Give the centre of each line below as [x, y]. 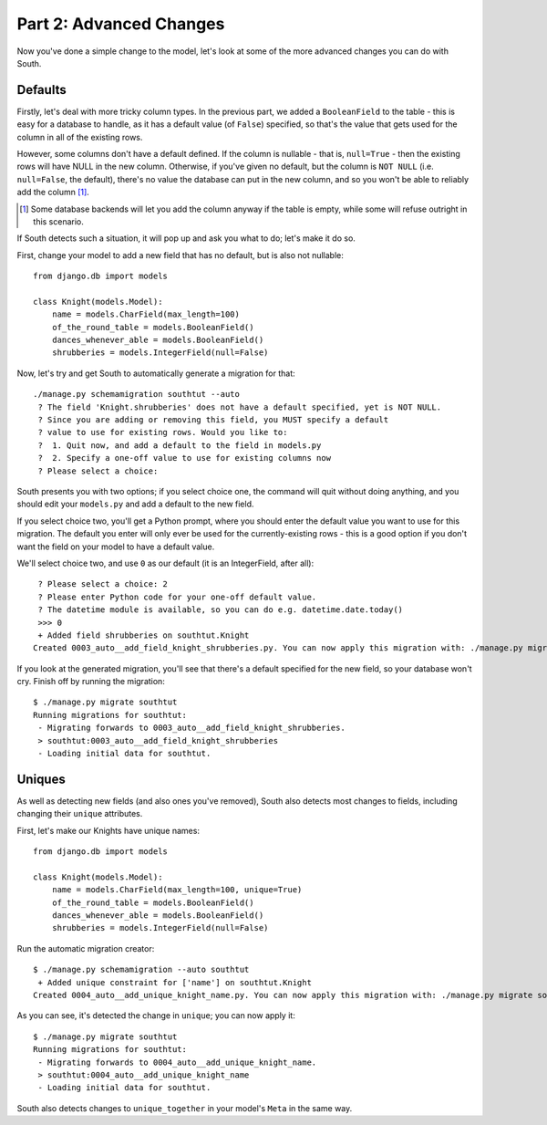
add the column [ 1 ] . [53, 193]
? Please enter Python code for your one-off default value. [177, 597]
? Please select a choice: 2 [103, 584]
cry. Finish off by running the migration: [91, 682]
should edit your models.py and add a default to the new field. [135, 504]
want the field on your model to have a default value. [116, 547]
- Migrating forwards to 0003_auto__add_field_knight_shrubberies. [191, 728]
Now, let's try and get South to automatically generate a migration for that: [156, 373]
